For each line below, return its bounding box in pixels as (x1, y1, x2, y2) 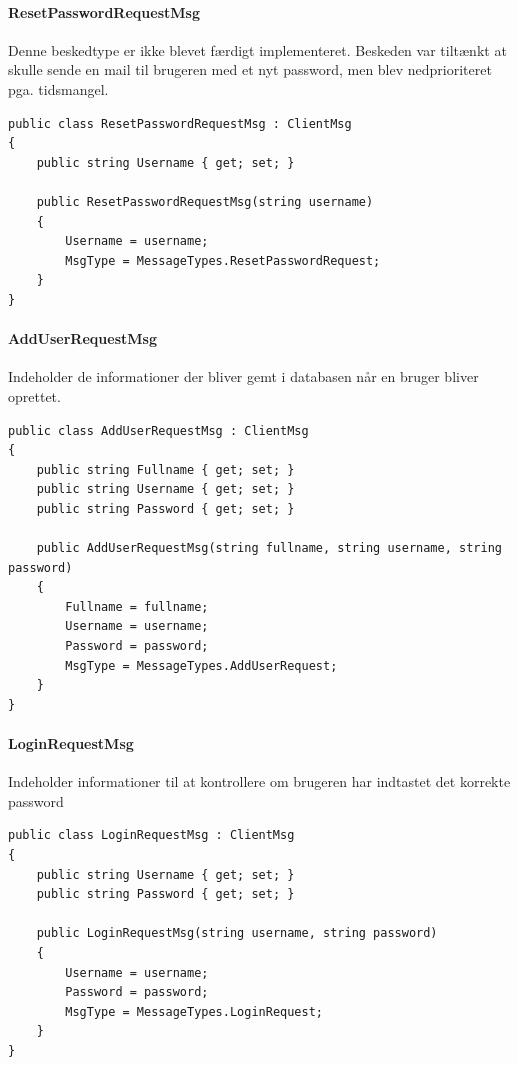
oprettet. (8, 385, 61, 406)
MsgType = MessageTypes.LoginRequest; (65, 1004, 323, 1019)
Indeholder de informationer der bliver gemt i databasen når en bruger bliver (8, 366, 479, 387)
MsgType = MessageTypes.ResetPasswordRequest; (65, 253, 381, 268)
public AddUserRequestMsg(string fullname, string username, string (36, 541, 502, 556)
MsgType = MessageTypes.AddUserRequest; (65, 658, 338, 673)
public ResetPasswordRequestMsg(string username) (36, 194, 374, 209)
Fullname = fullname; (65, 599, 209, 614)
